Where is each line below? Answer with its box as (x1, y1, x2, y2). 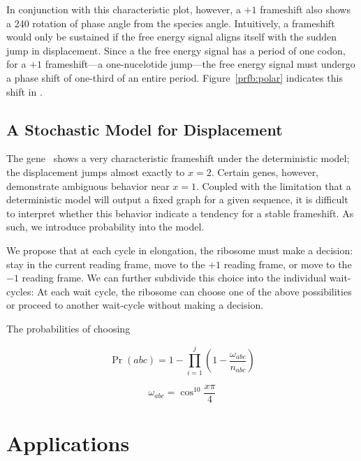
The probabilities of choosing (6, 321, 131, 335)
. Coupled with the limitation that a (196, 178, 351, 193)
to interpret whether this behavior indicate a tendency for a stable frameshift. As (6, 205, 354, 220)
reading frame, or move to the (223, 256, 352, 271)
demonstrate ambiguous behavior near (6, 178, 170, 193)
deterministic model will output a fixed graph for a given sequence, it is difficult (6, 192, 348, 207)
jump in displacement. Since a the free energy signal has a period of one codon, (6, 43, 346, 57)
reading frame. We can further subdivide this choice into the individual (22, 270, 327, 285)
